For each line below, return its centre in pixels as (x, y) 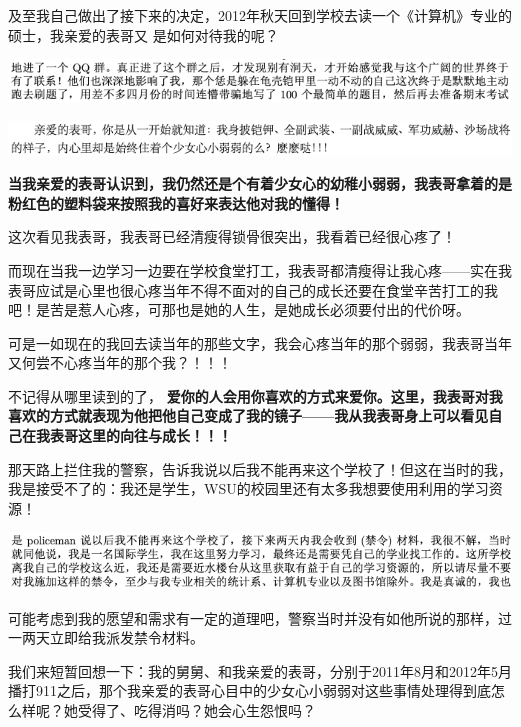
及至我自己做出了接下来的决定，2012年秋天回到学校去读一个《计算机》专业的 (260, 15)
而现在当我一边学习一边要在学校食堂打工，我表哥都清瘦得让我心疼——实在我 (260, 269)
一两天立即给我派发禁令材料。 (106, 637)
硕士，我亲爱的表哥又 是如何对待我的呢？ (143, 34)
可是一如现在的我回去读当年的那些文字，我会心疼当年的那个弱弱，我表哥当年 (260, 342)
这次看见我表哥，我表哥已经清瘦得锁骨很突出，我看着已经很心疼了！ (232, 236)
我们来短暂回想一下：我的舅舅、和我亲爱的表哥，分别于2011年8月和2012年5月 (260, 670)
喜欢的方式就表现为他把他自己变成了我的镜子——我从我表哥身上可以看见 (248, 415)
